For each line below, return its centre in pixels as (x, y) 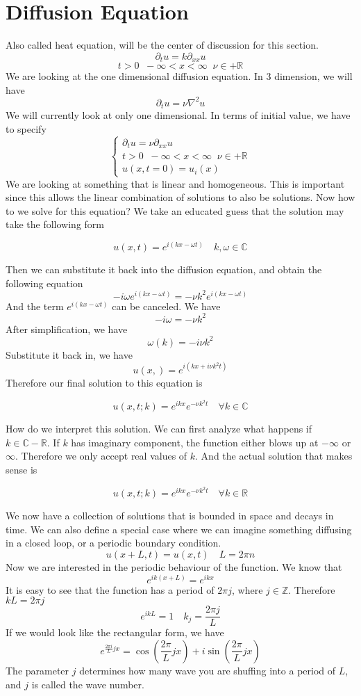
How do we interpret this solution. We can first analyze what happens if (159, 429)
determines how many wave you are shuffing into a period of (208, 670)
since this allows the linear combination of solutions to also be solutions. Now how (180, 197)
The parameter (37, 670)
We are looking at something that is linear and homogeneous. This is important (175, 183)
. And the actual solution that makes (274, 456)
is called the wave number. (88, 684)
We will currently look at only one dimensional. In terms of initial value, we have (178, 115)
